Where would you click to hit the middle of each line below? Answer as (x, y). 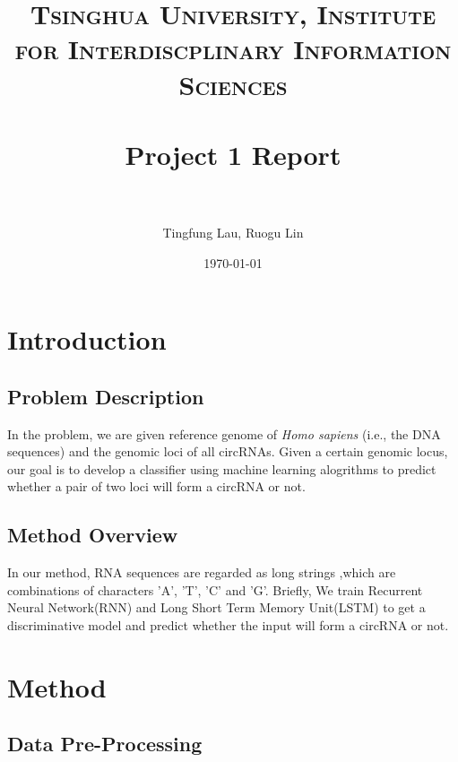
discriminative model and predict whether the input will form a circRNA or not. (228, 625)
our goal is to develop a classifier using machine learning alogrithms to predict (222, 468)
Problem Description (106, 396)
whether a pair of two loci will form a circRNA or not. (156, 486)
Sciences (233, 84)
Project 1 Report (233, 154)
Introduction (87, 339)
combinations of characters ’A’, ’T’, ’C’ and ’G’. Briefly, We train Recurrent (215, 589)
